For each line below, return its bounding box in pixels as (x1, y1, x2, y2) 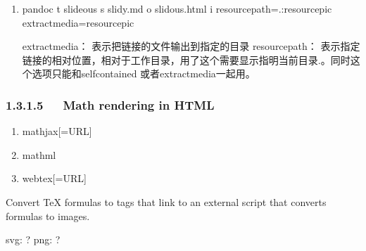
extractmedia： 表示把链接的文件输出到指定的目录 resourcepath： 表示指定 (22, 39, 360, 53)
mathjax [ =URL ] (22, 124, 92, 139)
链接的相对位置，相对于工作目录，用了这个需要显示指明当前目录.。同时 (22, 52, 351, 67)
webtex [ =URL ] (22, 171, 87, 186)
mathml (22, 147, 56, 162)
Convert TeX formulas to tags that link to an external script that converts (6, 194, 327, 209)
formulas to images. (6, 208, 90, 223)
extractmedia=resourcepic (22, 15, 134, 30)
